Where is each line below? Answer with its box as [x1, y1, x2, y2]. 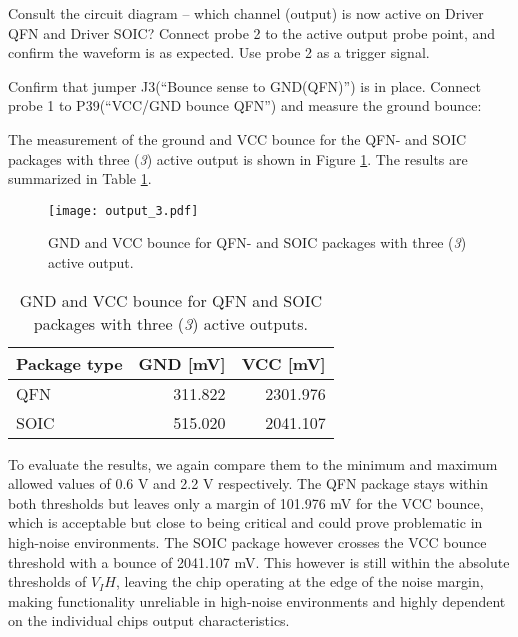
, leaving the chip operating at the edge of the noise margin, [115, 571, 484, 592]
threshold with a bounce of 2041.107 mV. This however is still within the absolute [8, 551, 510, 572]
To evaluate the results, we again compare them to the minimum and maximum [8, 453, 498, 474]
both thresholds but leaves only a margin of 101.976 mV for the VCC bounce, [8, 492, 484, 513]
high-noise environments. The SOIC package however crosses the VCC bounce [8, 531, 487, 552]
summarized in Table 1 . [8, 168, 152, 189]
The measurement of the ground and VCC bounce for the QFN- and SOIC [8, 128, 467, 149]
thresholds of [8, 571, 87, 592]
